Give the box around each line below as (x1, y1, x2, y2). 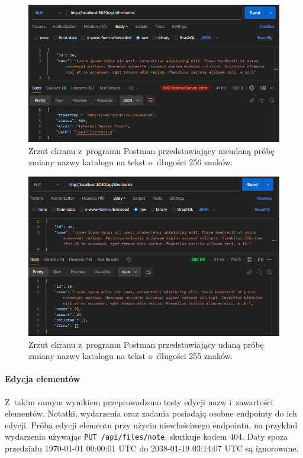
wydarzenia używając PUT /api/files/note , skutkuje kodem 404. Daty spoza (5, 430, 288, 443)
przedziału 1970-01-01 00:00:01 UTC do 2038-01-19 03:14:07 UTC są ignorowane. (5, 441, 299, 454)
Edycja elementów (5, 373, 80, 385)
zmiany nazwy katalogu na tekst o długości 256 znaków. (28, 156, 233, 168)
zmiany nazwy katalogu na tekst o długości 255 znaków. (28, 350, 233, 362)
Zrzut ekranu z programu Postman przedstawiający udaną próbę (28, 338, 264, 350)
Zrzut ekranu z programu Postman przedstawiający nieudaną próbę (28, 144, 275, 156)
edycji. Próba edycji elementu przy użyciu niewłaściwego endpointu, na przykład (5, 418, 298, 431)
